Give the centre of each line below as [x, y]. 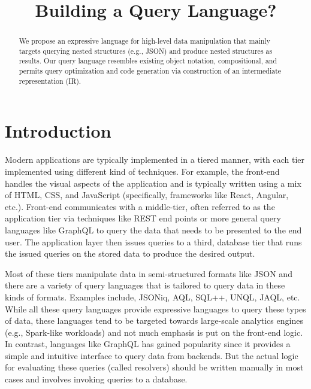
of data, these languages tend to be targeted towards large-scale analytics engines [154, 320]
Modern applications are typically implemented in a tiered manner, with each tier [155, 159]
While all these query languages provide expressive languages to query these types [155, 309]
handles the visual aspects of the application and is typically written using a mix [153, 183]
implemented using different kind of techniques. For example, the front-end [142, 171]
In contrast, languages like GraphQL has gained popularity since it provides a [148, 344]
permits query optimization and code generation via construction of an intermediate [150, 71]
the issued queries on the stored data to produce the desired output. [130, 253]
